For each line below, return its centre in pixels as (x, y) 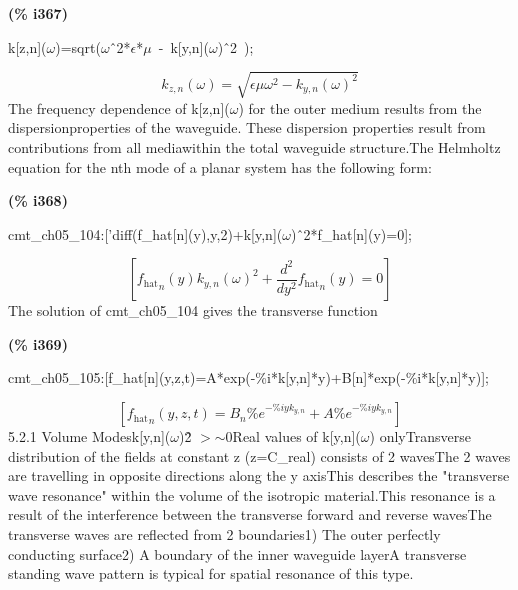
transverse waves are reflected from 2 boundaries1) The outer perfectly (224, 534)
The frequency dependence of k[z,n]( (119, 107)
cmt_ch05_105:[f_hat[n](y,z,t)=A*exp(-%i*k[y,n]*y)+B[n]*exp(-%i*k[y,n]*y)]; (248, 377)
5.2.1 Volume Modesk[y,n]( (89, 436)
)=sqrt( (78, 46)
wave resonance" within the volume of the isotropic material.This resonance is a (252, 494)
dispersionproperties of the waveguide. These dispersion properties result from (247, 127)
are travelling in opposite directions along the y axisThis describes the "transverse (259, 475)
